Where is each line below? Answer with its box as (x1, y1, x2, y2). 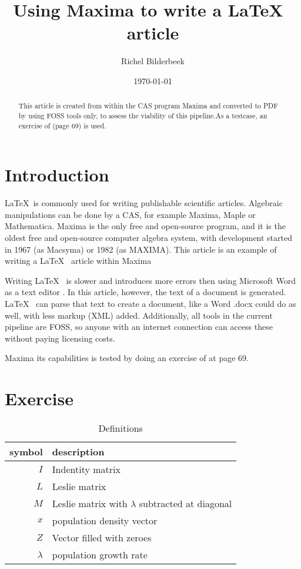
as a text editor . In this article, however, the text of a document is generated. (5, 286, 286, 298)
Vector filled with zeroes (52, 531, 152, 545)
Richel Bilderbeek (121, 55, 185, 67)
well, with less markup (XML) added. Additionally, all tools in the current (5, 309, 273, 321)
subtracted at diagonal (139, 497, 232, 511)
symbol (9, 445, 43, 459)
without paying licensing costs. (5, 332, 115, 344)
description (52, 445, 105, 459)
